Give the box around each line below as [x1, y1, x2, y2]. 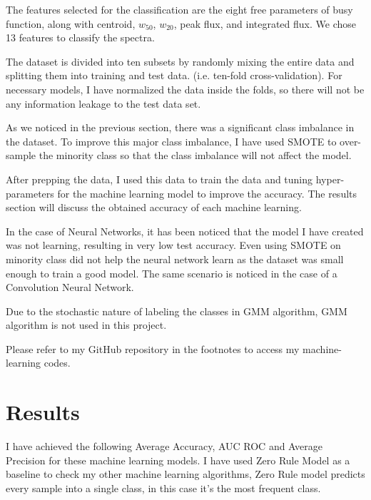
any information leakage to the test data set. [6, 96, 201, 111]
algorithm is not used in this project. [6, 317, 167, 332]
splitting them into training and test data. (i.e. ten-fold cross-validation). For [6, 68, 342, 83]
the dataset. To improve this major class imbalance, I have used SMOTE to [6, 133, 337, 148]
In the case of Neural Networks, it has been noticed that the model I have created [6, 223, 364, 238]
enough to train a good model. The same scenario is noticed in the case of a [6, 265, 337, 280]
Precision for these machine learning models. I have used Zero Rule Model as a [6, 452, 350, 467]
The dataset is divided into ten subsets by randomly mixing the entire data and [6, 53, 355, 68]
